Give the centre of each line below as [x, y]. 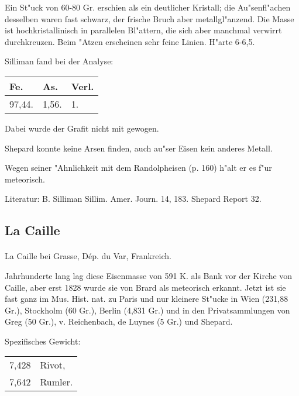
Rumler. [56, 382]
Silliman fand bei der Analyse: [59, 61]
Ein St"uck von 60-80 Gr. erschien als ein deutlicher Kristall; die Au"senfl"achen [148, 7]
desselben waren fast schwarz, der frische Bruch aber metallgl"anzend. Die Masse [149, 18]
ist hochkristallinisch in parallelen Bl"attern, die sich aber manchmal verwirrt [143, 30]
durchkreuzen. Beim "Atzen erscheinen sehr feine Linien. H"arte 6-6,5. [130, 41]
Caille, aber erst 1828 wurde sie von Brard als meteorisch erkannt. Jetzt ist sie [145, 287]
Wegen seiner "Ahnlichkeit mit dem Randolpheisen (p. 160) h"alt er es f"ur [138, 168]
